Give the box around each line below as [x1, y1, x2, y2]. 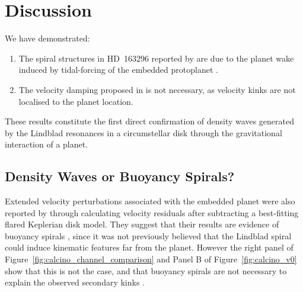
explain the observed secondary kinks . [5, 276, 145, 288]
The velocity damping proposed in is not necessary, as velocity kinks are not [18, 83, 296, 95]
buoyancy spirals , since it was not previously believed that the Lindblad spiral [5, 229, 292, 242]
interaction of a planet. [5, 138, 88, 150]
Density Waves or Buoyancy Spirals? [5, 167, 235, 185]
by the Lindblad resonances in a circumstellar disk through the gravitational [5, 126, 282, 139]
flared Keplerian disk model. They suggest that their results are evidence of [5, 218, 279, 230]
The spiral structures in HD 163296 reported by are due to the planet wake [18, 52, 294, 64]
